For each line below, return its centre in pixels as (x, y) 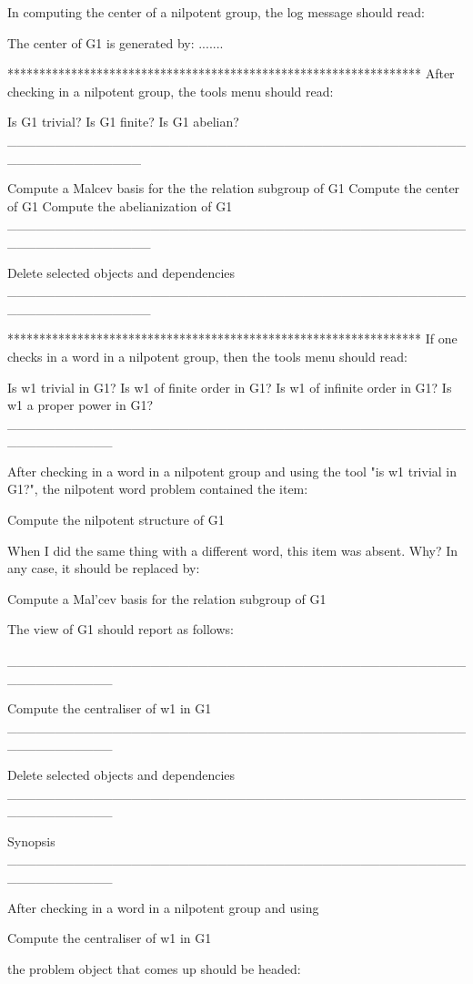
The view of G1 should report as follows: (121, 629)
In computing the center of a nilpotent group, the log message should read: (216, 12)
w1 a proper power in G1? (81, 405)
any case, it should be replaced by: (104, 568)
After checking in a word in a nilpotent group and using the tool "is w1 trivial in (232, 471)
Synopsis (31, 840)
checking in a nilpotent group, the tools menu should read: (171, 91)
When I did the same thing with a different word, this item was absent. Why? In (233, 550)
